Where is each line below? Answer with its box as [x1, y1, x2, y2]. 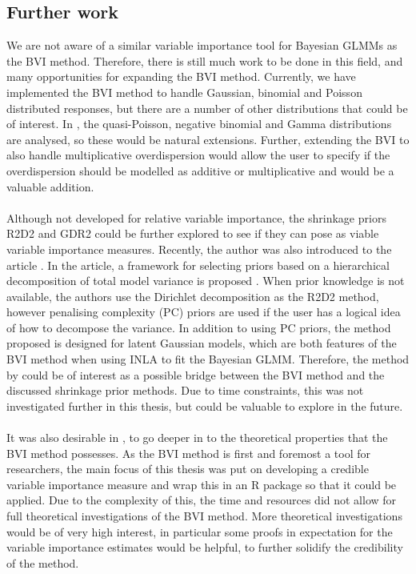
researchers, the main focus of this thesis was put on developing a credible [6, 460, 369, 477]
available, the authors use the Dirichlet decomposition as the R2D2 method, [6, 287, 379, 304]
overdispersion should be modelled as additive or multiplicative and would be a [6, 162, 394, 179]
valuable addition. [6, 178, 94, 195]
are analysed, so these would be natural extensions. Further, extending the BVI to [6, 130, 410, 147]
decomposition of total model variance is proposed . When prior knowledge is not [6, 272, 405, 289]
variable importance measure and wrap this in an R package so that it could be [6, 476, 397, 492]
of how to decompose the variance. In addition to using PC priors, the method [6, 319, 391, 335]
